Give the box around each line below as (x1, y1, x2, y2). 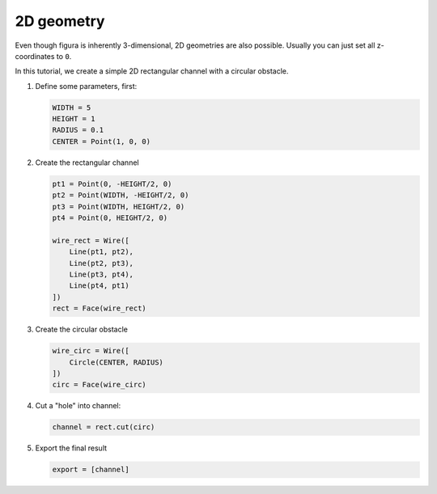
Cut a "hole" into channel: (35, 401, 121, 411)
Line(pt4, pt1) (69, 281, 129, 290)
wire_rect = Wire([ (52, 235, 129, 245)
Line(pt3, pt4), (69, 269, 134, 279)
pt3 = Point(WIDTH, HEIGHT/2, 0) (52, 202, 185, 211)
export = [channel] (52, 465, 129, 475)
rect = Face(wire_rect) (52, 304, 147, 313)
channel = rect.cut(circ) (52, 423, 155, 432)
